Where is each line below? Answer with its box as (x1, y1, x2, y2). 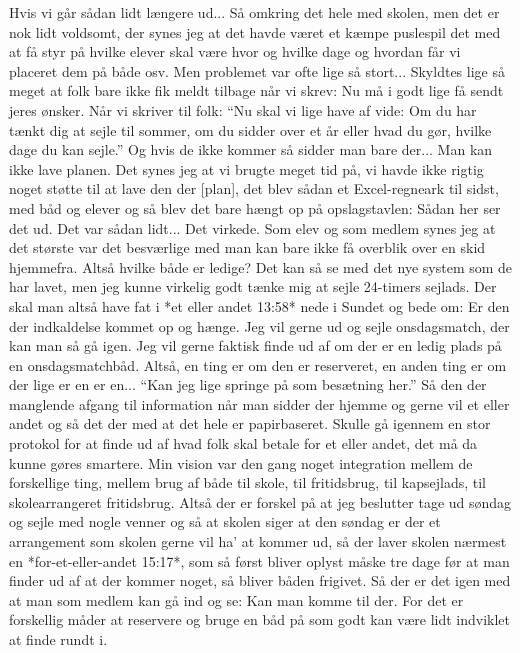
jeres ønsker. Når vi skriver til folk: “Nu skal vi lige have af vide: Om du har (9, 99, 477, 120)
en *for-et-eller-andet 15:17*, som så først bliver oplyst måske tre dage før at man (9, 550, 510, 571)
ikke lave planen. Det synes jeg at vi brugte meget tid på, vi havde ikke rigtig (9, 158, 484, 179)
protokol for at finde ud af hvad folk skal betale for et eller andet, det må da (9, 433, 478, 454)
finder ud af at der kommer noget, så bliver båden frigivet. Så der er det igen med (9, 570, 511, 591)
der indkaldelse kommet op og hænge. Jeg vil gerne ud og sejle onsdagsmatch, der (9, 315, 510, 336)
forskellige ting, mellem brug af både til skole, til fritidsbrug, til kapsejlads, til (9, 472, 486, 493)
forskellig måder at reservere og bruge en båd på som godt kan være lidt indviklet (9, 609, 511, 630)
